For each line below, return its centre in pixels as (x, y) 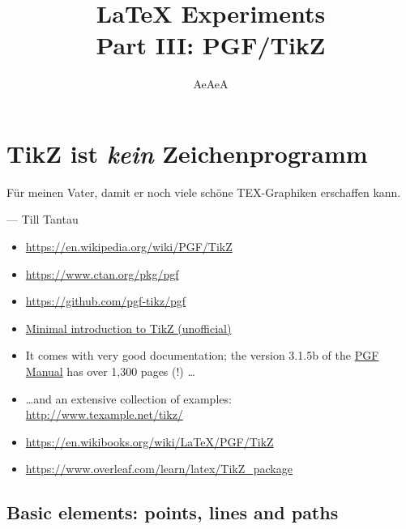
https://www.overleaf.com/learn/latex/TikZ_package (159, 469)
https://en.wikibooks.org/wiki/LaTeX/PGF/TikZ (150, 441)
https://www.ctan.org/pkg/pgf (102, 273)
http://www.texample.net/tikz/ (104, 414)
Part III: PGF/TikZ (211, 45)
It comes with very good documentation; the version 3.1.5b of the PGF (202, 355)
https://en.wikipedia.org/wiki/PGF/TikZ (129, 247)
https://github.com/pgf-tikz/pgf (106, 301)
